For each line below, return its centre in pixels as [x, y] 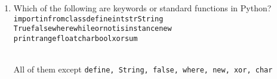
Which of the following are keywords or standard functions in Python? [142, 8]
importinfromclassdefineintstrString [88, 19]
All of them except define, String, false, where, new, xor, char [143, 69]
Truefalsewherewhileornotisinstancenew [93, 29]
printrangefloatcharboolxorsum [76, 38]
